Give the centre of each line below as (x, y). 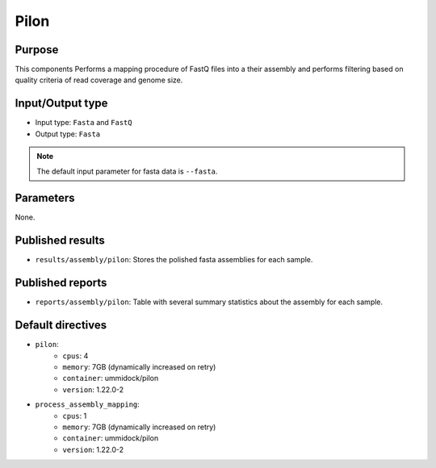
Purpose (37, 50)
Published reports (61, 283)
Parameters (45, 198)
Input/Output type (61, 104)
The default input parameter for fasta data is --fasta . (127, 171)
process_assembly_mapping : (88, 404)
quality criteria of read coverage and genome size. (99, 80)
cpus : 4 (75, 356)
